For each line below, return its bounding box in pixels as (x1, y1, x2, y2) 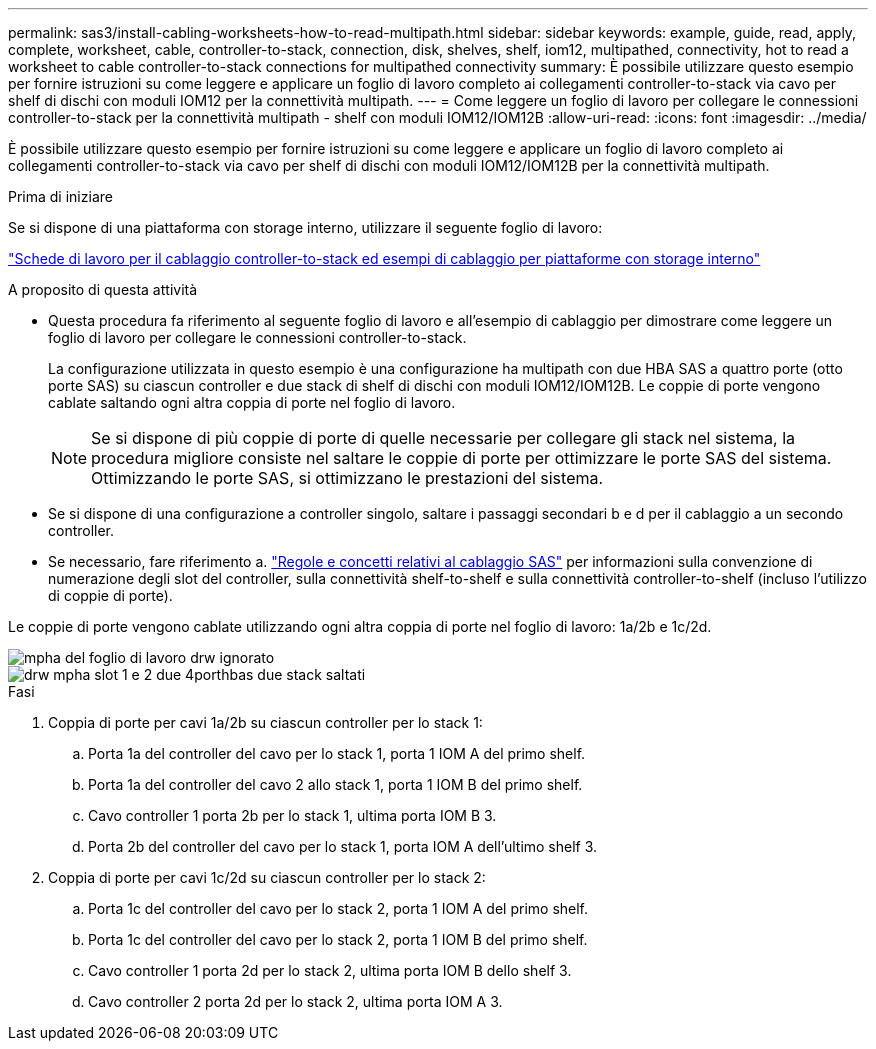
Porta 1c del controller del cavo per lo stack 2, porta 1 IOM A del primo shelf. (88, 900, 589, 917)
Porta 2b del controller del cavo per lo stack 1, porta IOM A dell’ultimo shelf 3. (88, 838, 598, 855)
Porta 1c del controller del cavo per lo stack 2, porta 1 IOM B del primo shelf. (88, 931, 588, 948)
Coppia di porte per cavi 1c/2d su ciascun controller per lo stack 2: (48, 869, 486, 886)
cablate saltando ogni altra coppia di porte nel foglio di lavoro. (48, 394, 456, 411)
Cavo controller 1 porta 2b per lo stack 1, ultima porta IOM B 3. (88, 807, 497, 824)
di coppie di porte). (48, 587, 173, 604)
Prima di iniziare (8, 188, 113, 205)
